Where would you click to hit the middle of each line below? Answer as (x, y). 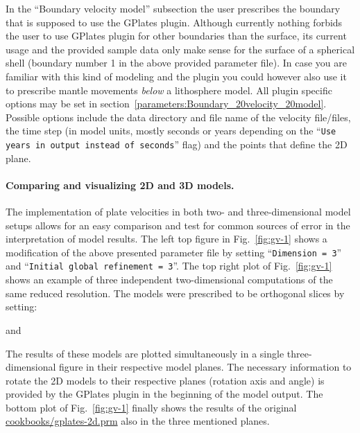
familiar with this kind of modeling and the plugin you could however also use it (176, 76)
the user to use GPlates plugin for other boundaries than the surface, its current (176, 36)
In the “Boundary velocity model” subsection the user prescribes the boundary (173, 8)
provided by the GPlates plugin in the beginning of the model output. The (164, 394)
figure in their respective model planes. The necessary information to (205, 367)
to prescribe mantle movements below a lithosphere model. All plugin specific (169, 90)
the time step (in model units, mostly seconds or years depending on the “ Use (171, 131)
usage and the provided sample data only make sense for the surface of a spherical (180, 49)
